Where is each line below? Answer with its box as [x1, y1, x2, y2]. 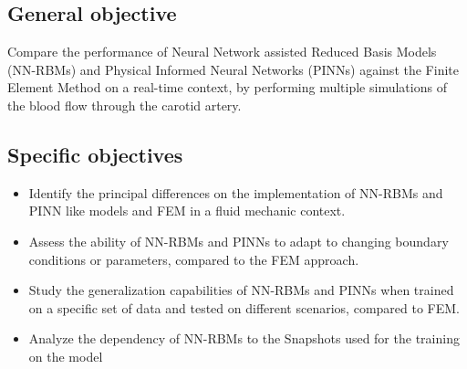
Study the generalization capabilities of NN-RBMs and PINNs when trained [28, 280, 454, 300]
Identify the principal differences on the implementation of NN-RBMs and [28, 183, 443, 202]
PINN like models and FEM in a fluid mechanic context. [28, 201, 346, 220]
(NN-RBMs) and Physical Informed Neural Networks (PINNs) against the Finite [7, 59, 459, 79]
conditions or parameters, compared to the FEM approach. [28, 249, 359, 269]
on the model [28, 346, 103, 365]
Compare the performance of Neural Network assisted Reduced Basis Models [7, 42, 437, 61]
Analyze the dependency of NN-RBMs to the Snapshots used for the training [28, 329, 460, 348]
